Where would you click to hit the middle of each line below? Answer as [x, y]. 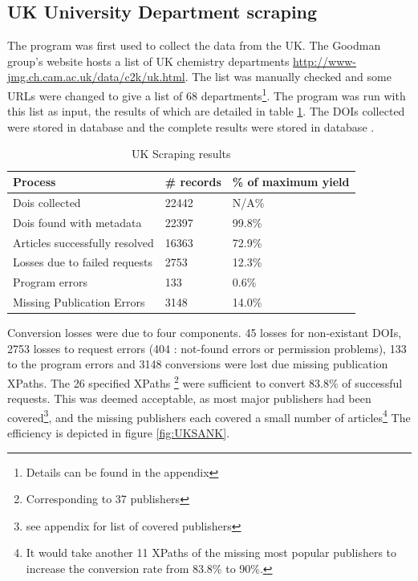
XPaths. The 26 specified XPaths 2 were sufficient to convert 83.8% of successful [205, 381]
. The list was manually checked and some [288, 77]
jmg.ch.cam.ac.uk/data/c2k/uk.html [96, 77]
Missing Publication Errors [79, 302]
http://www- [325, 61]
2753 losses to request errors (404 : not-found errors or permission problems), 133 [207, 348]
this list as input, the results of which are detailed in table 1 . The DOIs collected [206, 111]
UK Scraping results [181, 154]
